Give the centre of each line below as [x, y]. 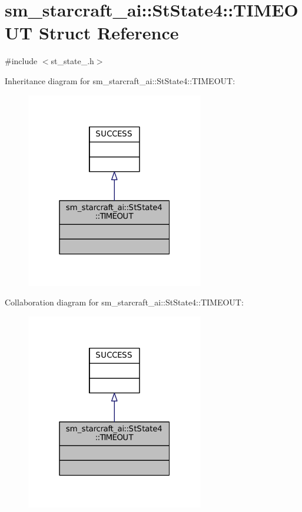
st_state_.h [72, 61]
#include [21, 61]
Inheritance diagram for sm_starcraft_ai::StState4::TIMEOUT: [120, 80]
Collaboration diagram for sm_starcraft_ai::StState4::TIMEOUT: [124, 302]
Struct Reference [109, 33]
